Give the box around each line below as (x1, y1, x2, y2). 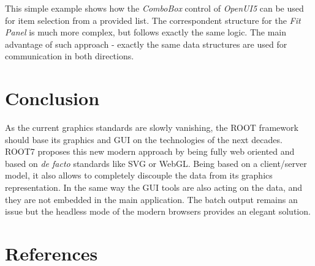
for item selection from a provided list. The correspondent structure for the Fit (5, 13, 301, 26)
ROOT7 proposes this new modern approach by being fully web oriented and (5, 145, 295, 158)
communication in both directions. (5, 50, 134, 62)
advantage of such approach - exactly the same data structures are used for (5, 37, 287, 50)
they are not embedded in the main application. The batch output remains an (5, 193, 298, 205)
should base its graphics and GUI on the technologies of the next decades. (5, 133, 283, 146)
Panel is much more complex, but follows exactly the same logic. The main (5, 26, 287, 39)
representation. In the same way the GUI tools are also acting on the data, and (5, 181, 303, 194)
